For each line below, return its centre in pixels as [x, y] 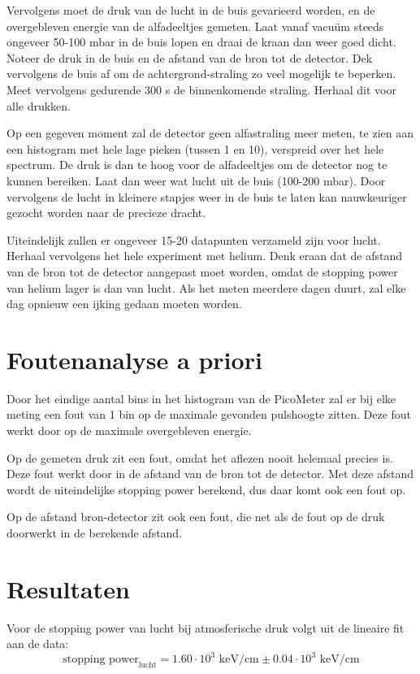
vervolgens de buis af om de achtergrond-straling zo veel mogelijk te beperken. [201, 74]
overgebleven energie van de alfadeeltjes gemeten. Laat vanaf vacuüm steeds [195, 26]
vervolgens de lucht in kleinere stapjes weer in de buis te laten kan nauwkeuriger [207, 196]
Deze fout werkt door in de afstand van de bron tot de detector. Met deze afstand [210, 474]
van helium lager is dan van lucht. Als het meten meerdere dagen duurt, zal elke [206, 287]
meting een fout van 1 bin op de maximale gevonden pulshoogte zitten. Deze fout [209, 414]
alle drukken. [39, 105]
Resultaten [68, 588]
